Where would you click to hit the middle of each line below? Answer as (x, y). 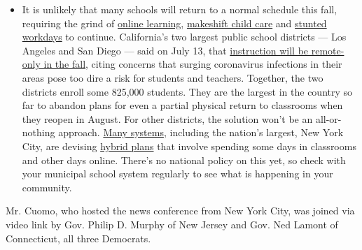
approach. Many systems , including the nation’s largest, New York (201, 132)
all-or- (328, 118)
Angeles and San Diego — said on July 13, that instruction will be (165, 50)
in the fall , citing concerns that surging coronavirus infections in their (193, 64)
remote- (328, 50)
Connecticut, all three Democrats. (78, 238)
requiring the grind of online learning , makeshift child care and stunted (174, 23)
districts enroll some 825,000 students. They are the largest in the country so (187, 91)
